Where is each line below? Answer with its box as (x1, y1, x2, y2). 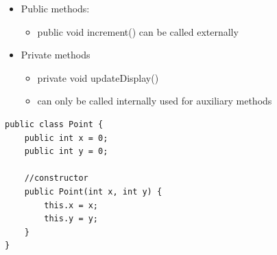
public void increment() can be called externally (37, 24, 239, 38)
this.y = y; (44, 214, 99, 224)
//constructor (24, 173, 88, 184)
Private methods (21, 47, 91, 62)
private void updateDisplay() (37, 70, 159, 85)
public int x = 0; (24, 133, 108, 143)
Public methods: (21, 1, 90, 15)
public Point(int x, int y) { (24, 186, 162, 197)
